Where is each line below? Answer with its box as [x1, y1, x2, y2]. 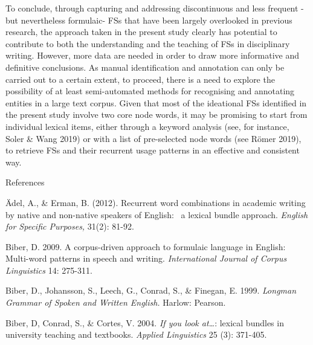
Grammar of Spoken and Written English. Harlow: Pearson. [5, 296, 226, 309]
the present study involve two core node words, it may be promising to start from [5, 108, 308, 121]
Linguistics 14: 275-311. [5, 263, 92, 276]
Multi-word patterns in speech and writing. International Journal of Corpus [5, 252, 287, 265]
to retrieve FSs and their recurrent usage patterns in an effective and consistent [5, 144, 300, 156]
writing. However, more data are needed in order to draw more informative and [5, 49, 300, 62]
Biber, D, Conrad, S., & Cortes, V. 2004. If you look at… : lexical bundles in [5, 316, 284, 329]
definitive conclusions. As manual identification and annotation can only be [5, 60, 285, 73]
